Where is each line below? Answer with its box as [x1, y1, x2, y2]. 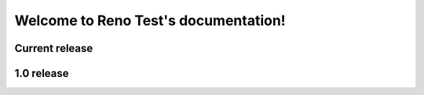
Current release [14, 42, 93, 55]
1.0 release [14, 67, 70, 80]
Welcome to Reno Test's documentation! [14, 12, 286, 29]
